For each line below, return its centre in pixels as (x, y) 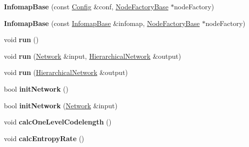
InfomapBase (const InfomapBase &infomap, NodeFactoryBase (102, 23)
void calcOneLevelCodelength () (58, 122)
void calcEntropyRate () (44, 138)
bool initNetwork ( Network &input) (61, 105)
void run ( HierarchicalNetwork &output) (66, 72)
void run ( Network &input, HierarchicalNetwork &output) (93, 56)
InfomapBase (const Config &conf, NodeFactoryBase (86, 6)
